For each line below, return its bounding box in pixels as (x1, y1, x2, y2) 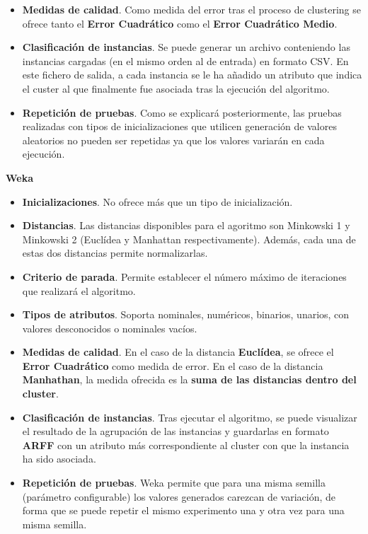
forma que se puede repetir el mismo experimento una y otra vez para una (22, 503, 345, 518)
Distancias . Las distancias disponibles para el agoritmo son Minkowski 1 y (22, 218, 350, 233)
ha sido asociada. (22, 451, 96, 466)
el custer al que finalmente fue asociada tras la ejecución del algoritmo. (22, 81, 330, 95)
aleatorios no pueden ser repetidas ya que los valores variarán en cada (22, 132, 325, 147)
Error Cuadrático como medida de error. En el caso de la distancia (22, 358, 323, 373)
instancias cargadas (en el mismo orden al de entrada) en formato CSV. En (22, 53, 349, 68)
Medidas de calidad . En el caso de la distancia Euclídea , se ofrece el (22, 344, 334, 359)
